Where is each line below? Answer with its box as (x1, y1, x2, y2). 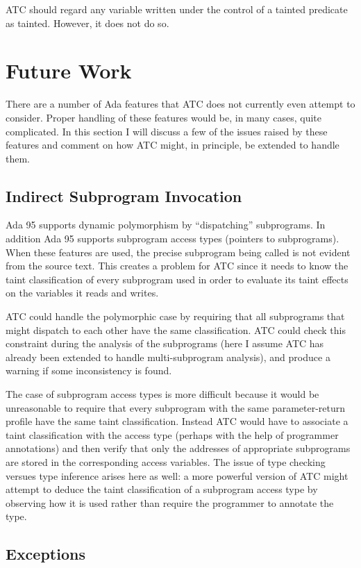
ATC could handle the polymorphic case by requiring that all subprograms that (6, 309, 345, 324)
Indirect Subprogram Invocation (6, 185, 242, 206)
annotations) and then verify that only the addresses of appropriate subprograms (6, 441, 351, 456)
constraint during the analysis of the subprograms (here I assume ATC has (6, 336, 324, 351)
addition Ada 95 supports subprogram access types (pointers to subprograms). (6, 231, 339, 246)
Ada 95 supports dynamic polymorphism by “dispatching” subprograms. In (6, 217, 326, 232)
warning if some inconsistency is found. (6, 363, 172, 378)
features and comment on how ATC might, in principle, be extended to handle (6, 137, 339, 152)
